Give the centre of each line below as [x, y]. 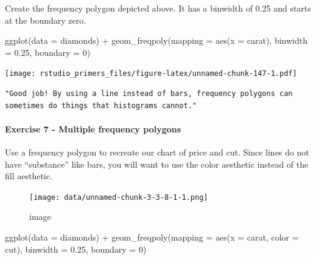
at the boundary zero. [46, 20]
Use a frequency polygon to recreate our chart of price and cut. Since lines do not [157, 152]
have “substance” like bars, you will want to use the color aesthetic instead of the [157, 164]
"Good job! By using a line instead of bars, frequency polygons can [149, 94]
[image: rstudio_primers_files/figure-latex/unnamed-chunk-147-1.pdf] [151, 74]
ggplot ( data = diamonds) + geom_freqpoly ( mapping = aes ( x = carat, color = [152, 237]
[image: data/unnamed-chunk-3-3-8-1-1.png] [119, 197]
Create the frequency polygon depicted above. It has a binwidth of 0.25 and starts [158, 8]
